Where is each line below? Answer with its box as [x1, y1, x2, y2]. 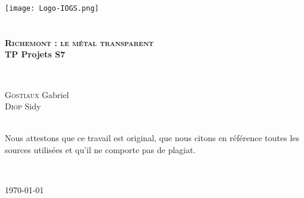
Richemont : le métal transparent [5, 36, 153, 48]
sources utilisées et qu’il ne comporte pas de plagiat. [5, 144, 196, 156]
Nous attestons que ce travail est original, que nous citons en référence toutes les [5, 132, 300, 144]
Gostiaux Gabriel [5, 88, 69, 100]
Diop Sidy [5, 100, 41, 112]
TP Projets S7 [5, 48, 65, 60]
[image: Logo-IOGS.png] [5, 4, 99, 13]
